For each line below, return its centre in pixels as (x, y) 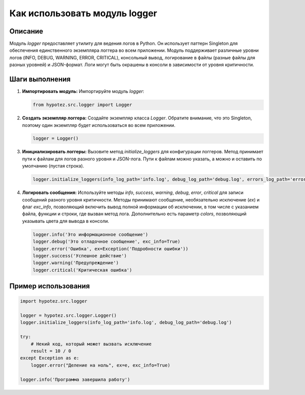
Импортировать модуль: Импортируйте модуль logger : (83, 91)
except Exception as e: (50, 358)
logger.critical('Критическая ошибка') (82, 270)
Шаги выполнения (40, 79)
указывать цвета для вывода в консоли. (66, 221)
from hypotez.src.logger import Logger (82, 105)
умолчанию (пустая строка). (53, 166)
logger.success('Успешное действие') (80, 256)
